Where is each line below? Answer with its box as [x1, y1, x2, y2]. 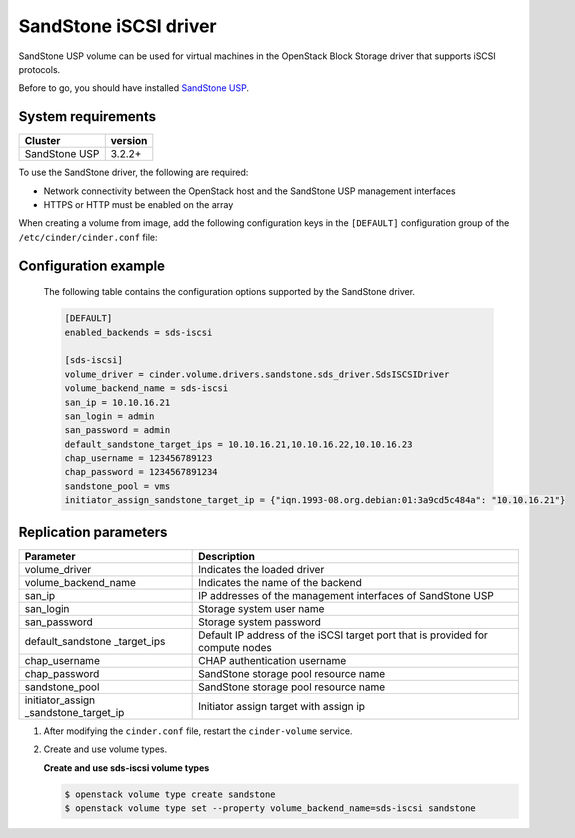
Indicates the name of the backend [198, 575, 362, 589]
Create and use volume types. [43, 743, 168, 755]
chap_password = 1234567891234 [64, 466, 219, 478]
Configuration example [18, 257, 165, 274]
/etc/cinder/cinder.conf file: [18, 231, 158, 243]
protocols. [18, 63, 61, 75]
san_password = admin [64, 425, 171, 436]
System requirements [18, 108, 157, 125]
